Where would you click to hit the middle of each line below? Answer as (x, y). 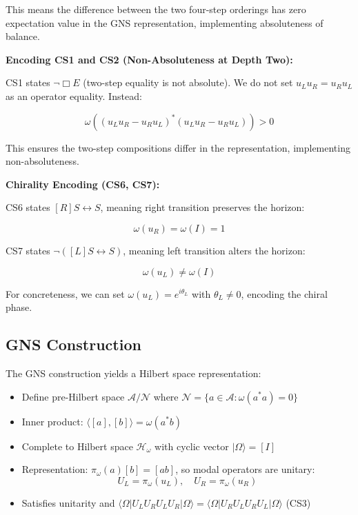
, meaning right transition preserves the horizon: (202, 207)
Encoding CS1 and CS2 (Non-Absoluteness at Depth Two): (149, 59)
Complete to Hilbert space (77, 446)
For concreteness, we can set (65, 293)
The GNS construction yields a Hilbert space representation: (133, 373)
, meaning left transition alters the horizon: (214, 250)
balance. (23, 36)
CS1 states (28, 82)
